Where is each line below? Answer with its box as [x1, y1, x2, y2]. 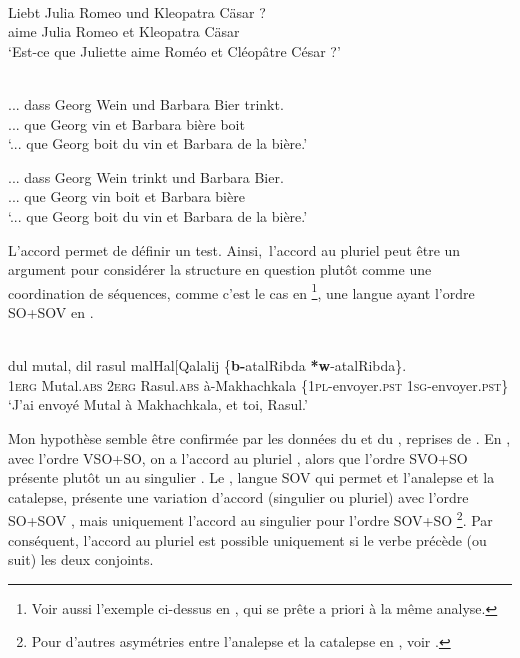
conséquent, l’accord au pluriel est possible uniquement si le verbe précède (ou [8, 529, 487, 550]
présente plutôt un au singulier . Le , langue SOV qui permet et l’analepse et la [8, 467, 495, 488]
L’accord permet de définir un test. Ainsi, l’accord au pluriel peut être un [8, 239, 461, 260]
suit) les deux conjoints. [8, 549, 154, 570]
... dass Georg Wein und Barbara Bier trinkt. [8, 93, 284, 114]
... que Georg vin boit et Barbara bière [8, 186, 245, 207]
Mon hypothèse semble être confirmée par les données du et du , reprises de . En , [8, 427, 511, 448]
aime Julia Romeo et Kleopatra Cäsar [8, 21, 240, 42]
